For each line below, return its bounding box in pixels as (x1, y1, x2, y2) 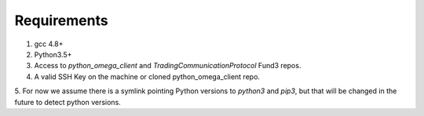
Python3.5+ (34, 49, 72, 59)
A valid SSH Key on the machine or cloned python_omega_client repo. (34, 71, 261, 82)
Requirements (14, 12, 109, 29)
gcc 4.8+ (34, 39, 64, 49)
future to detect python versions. (14, 97, 121, 107)
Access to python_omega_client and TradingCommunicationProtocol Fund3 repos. (34, 61, 302, 71)
